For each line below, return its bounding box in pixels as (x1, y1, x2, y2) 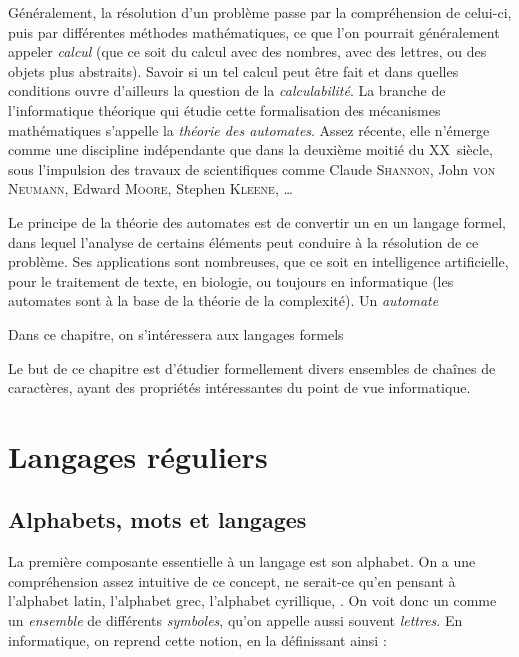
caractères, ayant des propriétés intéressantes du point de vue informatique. (8, 377, 471, 398)
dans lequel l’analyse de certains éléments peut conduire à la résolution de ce (8, 231, 479, 252)
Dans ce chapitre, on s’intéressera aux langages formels (8, 323, 344, 344)
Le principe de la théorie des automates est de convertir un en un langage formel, (8, 211, 506, 232)
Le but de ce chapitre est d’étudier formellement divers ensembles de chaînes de (8, 357, 496, 378)
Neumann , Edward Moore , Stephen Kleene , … (8, 178, 293, 199)
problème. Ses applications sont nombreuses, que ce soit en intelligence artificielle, (8, 251, 509, 272)
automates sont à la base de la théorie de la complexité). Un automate (8, 290, 439, 311)
